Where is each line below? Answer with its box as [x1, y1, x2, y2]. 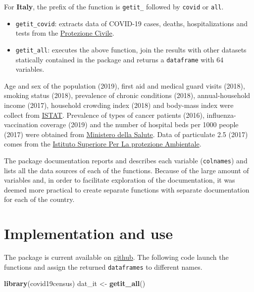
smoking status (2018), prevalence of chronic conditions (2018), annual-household [4, 90, 251, 100]
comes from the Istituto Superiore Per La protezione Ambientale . [4, 139, 202, 149]
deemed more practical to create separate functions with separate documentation [4, 184, 250, 195]
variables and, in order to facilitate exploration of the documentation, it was [4, 175, 235, 185]
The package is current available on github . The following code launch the [4, 252, 229, 262]
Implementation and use [4, 223, 173, 243]
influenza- [206, 109, 236, 120]
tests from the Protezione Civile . [15, 28, 114, 38]
